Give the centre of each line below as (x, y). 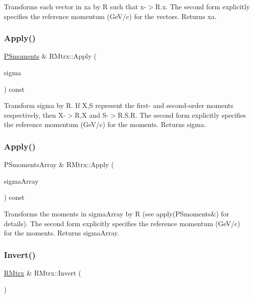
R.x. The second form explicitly (203, 6)
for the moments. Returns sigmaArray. (62, 233)
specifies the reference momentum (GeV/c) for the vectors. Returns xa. (110, 16)
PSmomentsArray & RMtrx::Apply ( (59, 164)
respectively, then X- (35, 115)
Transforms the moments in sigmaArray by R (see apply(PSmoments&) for (117, 213)
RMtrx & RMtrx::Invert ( (43, 272)
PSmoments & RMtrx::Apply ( (50, 56)
